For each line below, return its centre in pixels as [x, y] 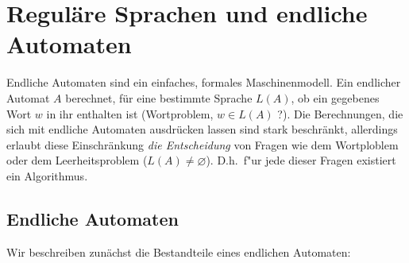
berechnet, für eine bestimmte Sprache [159, 97]
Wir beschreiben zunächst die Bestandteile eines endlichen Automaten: [179, 251]
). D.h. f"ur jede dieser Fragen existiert [301, 160]
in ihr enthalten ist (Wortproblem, [130, 113]
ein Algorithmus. [47, 175]
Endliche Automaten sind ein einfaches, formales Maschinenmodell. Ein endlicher [204, 82]
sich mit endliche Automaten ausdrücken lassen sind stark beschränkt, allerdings [202, 129]
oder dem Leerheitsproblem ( [77, 160]
